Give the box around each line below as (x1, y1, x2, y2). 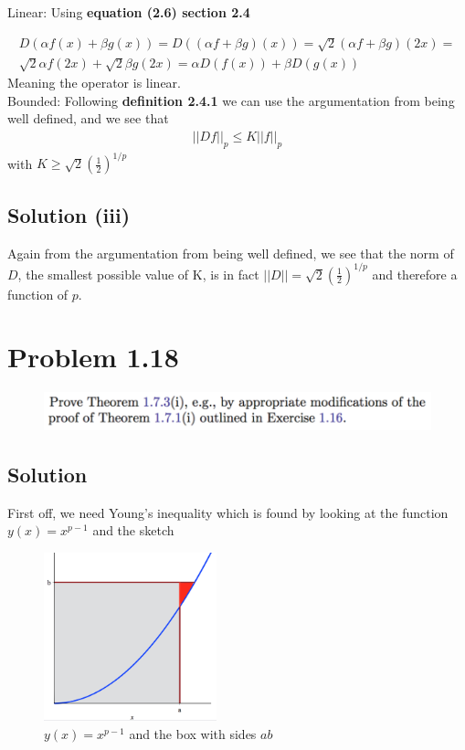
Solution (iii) (7, 200, 131, 228)
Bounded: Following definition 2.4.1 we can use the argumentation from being (7, 90, 455, 110)
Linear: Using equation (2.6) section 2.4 (7, 3, 250, 21)
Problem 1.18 (7, 338, 179, 375)
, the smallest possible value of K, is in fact (17, 264, 259, 283)
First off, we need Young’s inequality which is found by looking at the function (7, 502, 449, 522)
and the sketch (92, 521, 174, 540)
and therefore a (372, 264, 458, 283)
